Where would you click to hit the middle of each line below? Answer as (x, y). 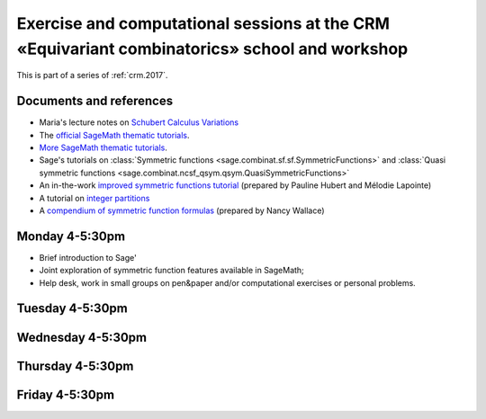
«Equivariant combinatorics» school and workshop (212, 49)
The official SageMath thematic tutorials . (114, 135)
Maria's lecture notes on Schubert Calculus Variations (139, 122)
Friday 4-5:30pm (66, 394)
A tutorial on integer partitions (94, 198)
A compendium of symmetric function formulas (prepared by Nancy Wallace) (182, 210)
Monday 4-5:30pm (71, 236)
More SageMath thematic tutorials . (103, 147)
